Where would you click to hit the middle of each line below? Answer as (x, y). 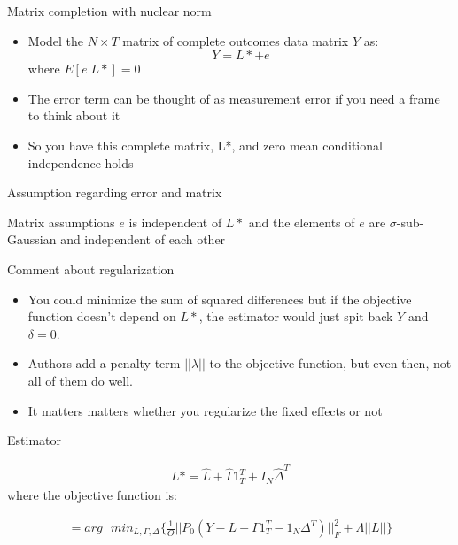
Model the (56, 40)
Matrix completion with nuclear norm (109, 11)
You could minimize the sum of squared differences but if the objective (220, 299)
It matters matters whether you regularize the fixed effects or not (205, 410)
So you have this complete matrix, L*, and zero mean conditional (205, 145)
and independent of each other (143, 239)
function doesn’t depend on (102, 316)
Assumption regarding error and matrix (115, 192)
